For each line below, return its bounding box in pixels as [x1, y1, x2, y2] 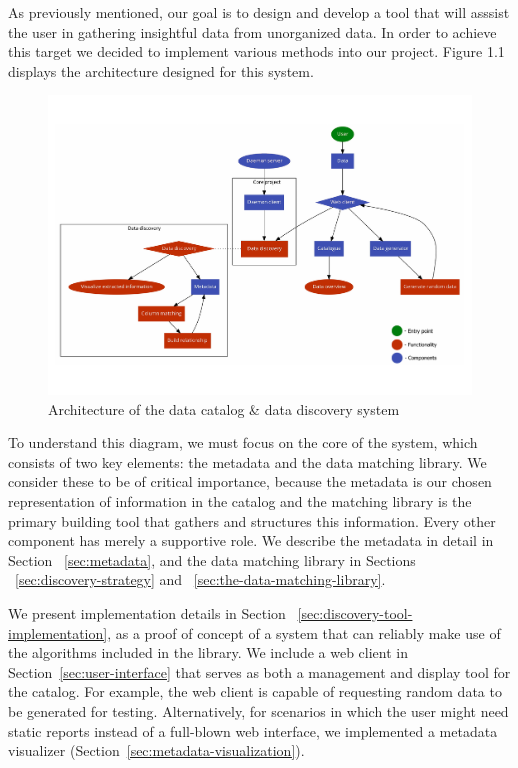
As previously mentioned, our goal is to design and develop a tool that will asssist [8, 2, 510, 22]
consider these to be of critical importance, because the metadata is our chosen [8, 471, 492, 492]
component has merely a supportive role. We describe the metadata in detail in [8, 530, 494, 551]
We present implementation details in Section [8, 602, 286, 623]
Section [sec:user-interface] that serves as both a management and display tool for [8, 661, 511, 682]
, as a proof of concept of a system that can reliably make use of [107, 622, 501, 643]
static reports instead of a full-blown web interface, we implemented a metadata [8, 720, 498, 741]
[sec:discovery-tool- [297, 602, 413, 623]
